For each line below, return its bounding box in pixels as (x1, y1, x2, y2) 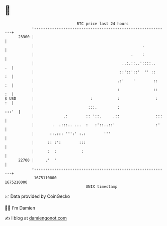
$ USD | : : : (5, 96, 158, 101)
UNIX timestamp (86, 184, 118, 189)
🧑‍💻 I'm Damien (5, 205, 36, 211)
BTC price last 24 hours (76, 21, 129, 26)
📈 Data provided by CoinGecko (5, 193, 70, 199)
